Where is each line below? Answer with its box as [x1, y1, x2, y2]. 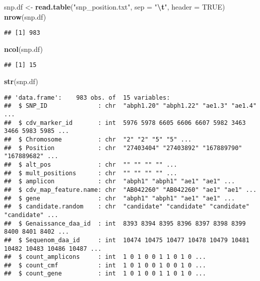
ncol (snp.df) [4, 43, 43, 54]
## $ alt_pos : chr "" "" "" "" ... [4, 161, 177, 168]
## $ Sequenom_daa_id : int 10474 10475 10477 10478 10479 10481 [4, 236, 249, 244]
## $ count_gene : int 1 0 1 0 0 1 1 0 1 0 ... [4, 270, 206, 277]
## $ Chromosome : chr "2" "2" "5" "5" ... [4, 135, 192, 143]
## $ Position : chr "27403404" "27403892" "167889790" [4, 144, 242, 152]
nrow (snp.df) [4, 11, 46, 22]
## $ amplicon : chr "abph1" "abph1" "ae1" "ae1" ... [4, 178, 235, 185]
